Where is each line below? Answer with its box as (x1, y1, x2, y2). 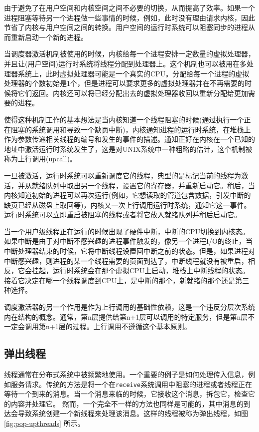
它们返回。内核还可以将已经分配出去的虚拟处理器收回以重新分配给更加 (17, 87, 248, 98)
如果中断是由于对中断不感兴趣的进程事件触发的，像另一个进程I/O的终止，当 (4, 236, 253, 246)
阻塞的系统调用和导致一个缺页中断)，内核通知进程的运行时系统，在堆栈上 (10, 124, 251, 134)
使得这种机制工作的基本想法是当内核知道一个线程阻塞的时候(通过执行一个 (4, 114, 244, 124)
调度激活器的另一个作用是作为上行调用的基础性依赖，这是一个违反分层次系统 (4, 302, 255, 312)
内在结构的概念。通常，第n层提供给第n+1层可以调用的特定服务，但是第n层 (4, 311, 248, 322)
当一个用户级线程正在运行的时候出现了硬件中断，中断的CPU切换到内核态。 (4, 226, 250, 236)
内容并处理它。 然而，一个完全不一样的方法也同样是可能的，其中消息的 (10, 398, 244, 409)
